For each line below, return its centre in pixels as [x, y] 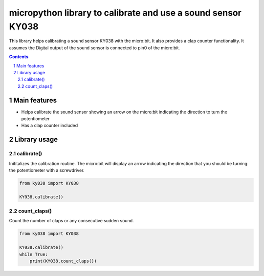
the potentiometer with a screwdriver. [47, 170]
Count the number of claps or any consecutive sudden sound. [71, 221]
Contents [19, 57]
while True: [34, 254]
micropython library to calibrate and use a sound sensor [125, 13]
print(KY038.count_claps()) [63, 261]
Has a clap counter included [50, 126]
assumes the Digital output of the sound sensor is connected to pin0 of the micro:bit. [95, 48]
